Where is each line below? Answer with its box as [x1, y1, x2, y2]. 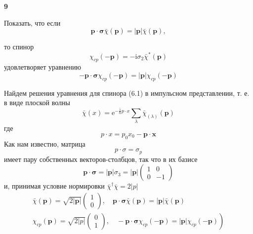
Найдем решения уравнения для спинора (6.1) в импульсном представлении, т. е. [4, 87, 250, 98]
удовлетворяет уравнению [4, 62, 81, 72]
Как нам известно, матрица [4, 138, 85, 149]
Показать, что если [4, 17, 61, 28]
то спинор [4, 41, 34, 52]
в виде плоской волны [4, 97, 70, 108]
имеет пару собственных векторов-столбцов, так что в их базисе [4, 154, 198, 164]
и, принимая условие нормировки [4, 181, 105, 191]
